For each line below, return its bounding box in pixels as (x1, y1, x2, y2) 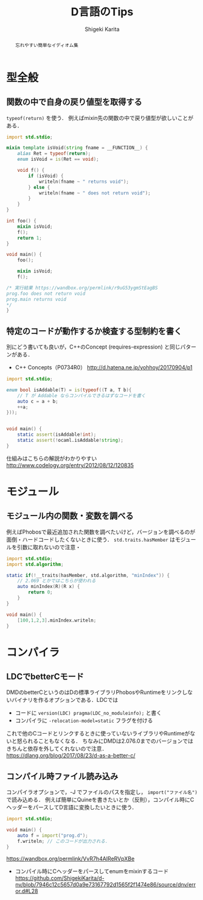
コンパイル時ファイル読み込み (6, 771, 119, 781)
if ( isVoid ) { (28, 172, 64, 179)
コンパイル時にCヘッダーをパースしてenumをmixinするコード (15, 867, 169, 874)
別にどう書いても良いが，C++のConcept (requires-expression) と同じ (6, 343, 181, 350)
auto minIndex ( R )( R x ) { (17, 584, 80, 590)
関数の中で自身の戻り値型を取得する (6, 97, 142, 107)
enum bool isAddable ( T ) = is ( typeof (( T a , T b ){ (6, 387, 132, 393)
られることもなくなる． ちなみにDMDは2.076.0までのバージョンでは (22, 737, 193, 745)
